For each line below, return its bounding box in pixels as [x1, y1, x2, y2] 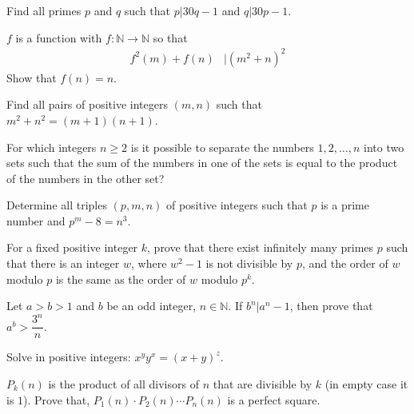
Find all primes [6, 2, 82, 18]
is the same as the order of [55, 270, 186, 287]
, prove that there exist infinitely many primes [147, 239, 374, 256]
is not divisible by [205, 255, 293, 272]
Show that [6, 69, 57, 86]
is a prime [320, 197, 369, 213]
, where [131, 255, 167, 272]
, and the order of [301, 255, 388, 272]
